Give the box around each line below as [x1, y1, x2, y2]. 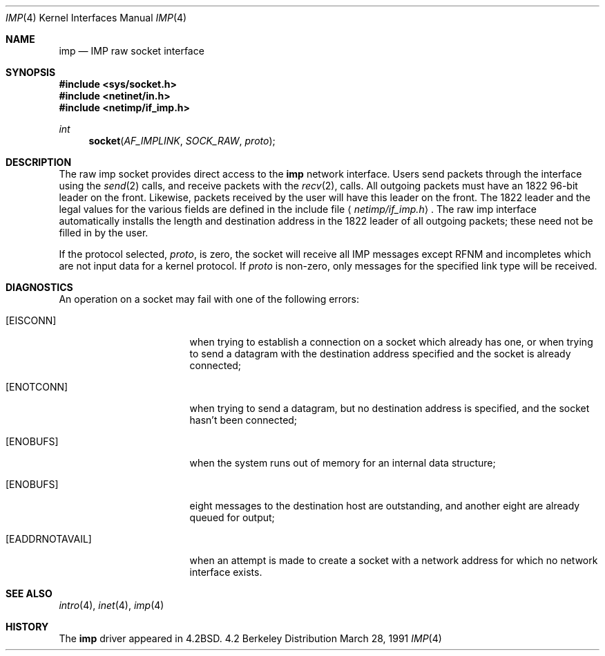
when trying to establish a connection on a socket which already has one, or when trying [189, 336, 593, 348]
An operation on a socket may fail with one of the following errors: [59, 293, 359, 305]
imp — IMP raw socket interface [59, 45, 204, 57]
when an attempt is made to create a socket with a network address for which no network [189, 554, 598, 566]
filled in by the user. [59, 227, 148, 238]
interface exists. [189, 566, 262, 578]
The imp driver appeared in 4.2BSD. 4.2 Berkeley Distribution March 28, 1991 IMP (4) [59, 632, 442, 644]
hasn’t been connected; [189, 414, 298, 426]
